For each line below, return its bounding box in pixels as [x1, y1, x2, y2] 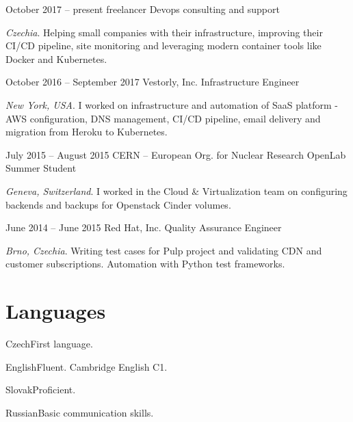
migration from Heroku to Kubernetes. [5, 124, 168, 139]
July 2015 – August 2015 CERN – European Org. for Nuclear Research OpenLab [5, 147, 346, 161]
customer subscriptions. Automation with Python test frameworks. [5, 256, 285, 271]
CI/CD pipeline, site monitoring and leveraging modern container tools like [5, 38, 322, 53]
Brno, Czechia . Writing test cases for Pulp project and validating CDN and [5, 243, 322, 257]
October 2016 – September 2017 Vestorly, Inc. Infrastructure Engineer [5, 75, 300, 89]
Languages [5, 297, 106, 325]
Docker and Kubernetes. [5, 51, 107, 66]
